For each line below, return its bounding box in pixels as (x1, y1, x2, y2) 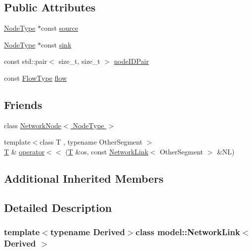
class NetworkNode (4, 120, 62, 130)
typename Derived (50, 226, 125, 238)
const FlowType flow (4, 72, 67, 83)
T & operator (4, 146, 45, 156)
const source (41, 23, 78, 33)
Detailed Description (4, 200, 112, 215)
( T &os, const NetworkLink (65, 146, 149, 156)
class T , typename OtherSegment (40, 137, 143, 147)
